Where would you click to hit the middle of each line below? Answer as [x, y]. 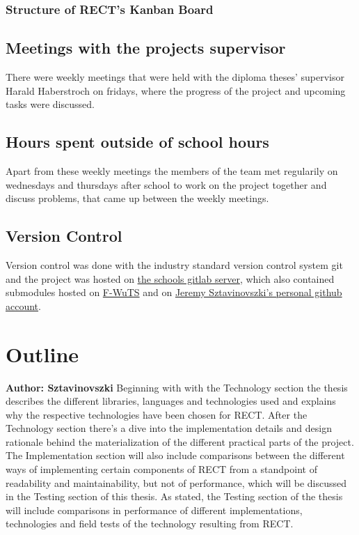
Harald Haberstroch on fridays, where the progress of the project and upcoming [176, 90]
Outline [42, 354]
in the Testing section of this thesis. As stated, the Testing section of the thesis [174, 496]
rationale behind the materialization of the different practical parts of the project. [180, 441]
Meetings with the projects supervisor [146, 48]
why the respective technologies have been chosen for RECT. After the [157, 414]
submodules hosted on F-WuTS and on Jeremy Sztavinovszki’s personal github [174, 292]
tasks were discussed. [50, 104]
